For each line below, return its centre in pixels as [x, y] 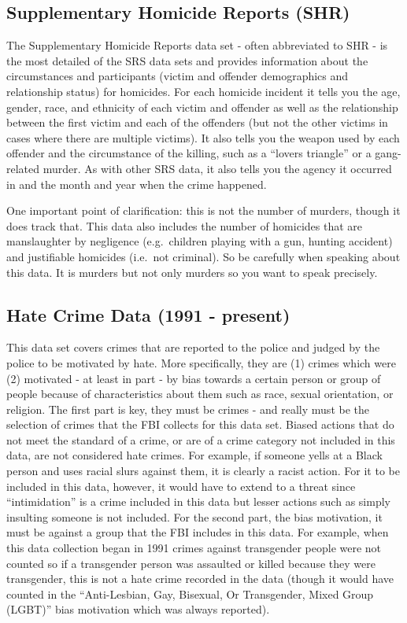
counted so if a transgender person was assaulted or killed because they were [191, 563]
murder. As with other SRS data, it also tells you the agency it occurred [217, 168]
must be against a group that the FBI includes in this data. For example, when [198, 532]
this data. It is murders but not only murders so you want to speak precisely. [192, 272]
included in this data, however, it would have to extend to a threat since [181, 486]
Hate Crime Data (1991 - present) [148, 314]
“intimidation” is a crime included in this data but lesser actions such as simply [198, 501]
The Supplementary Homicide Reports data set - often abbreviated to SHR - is [197, 45]
